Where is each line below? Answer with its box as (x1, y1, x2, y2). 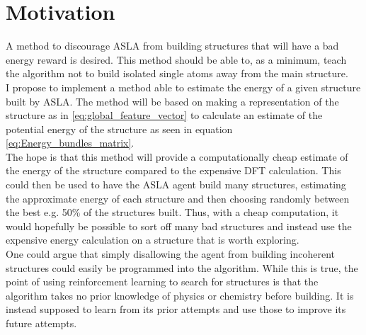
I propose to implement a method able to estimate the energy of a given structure (6, 79, 361, 94)
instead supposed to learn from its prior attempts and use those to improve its (6, 302, 346, 317)
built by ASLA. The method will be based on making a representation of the (6, 93, 339, 108)
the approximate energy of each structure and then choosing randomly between (6, 191, 350, 205)
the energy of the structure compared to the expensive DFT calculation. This (6, 163, 341, 178)
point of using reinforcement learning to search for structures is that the (6, 274, 319, 289)
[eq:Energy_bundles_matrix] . (6, 135, 135, 150)
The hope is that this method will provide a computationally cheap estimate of (6, 149, 348, 164)
